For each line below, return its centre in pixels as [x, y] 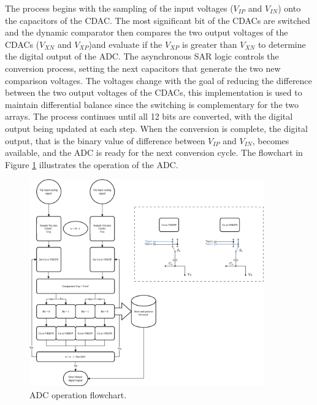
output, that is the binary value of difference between [105, 140]
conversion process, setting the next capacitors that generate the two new [143, 68]
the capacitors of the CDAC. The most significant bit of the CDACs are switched [158, 20]
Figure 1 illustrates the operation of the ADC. [92, 164]
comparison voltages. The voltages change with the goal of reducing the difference [158, 80]
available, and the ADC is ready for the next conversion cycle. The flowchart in [154, 152]
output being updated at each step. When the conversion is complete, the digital [156, 128]
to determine [282, 44]
